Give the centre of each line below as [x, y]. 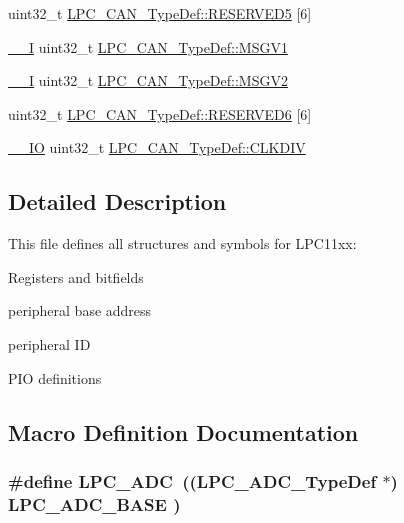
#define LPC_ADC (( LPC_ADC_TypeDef [192, 480]
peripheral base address [80, 310]
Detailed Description [117, 201]
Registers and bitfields [76, 276]
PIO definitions [55, 377]
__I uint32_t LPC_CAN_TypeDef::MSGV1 [148, 46]
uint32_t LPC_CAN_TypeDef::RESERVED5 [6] [160, 13]
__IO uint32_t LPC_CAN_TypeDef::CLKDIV [157, 147]
